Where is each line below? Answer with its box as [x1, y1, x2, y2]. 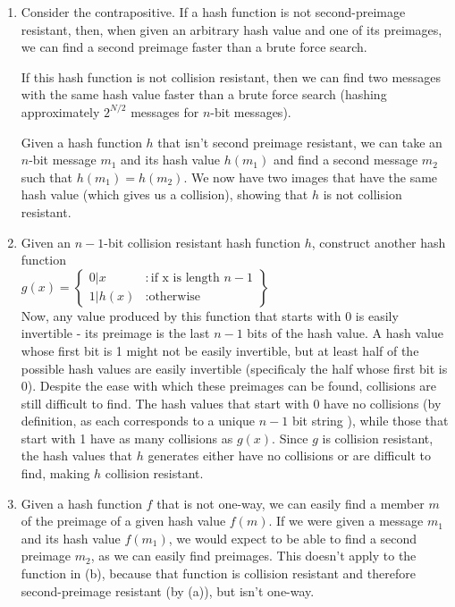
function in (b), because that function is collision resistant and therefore [21, 564, 416, 583]
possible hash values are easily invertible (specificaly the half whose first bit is [21, 358, 448, 377]
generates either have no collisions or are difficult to [147, 446, 431, 465]
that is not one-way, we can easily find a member [156, 493, 425, 512]
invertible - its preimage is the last [21, 324, 210, 342]
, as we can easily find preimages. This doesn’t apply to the [90, 546, 417, 565]
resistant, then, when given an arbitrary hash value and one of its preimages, [21, 20, 442, 38]
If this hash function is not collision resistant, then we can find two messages [21, 67, 442, 86]
